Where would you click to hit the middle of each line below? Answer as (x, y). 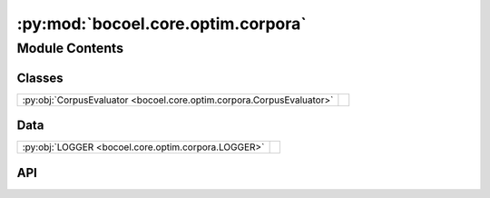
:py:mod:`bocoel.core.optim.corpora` (162, 24)
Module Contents (70, 48)
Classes (40, 78)
